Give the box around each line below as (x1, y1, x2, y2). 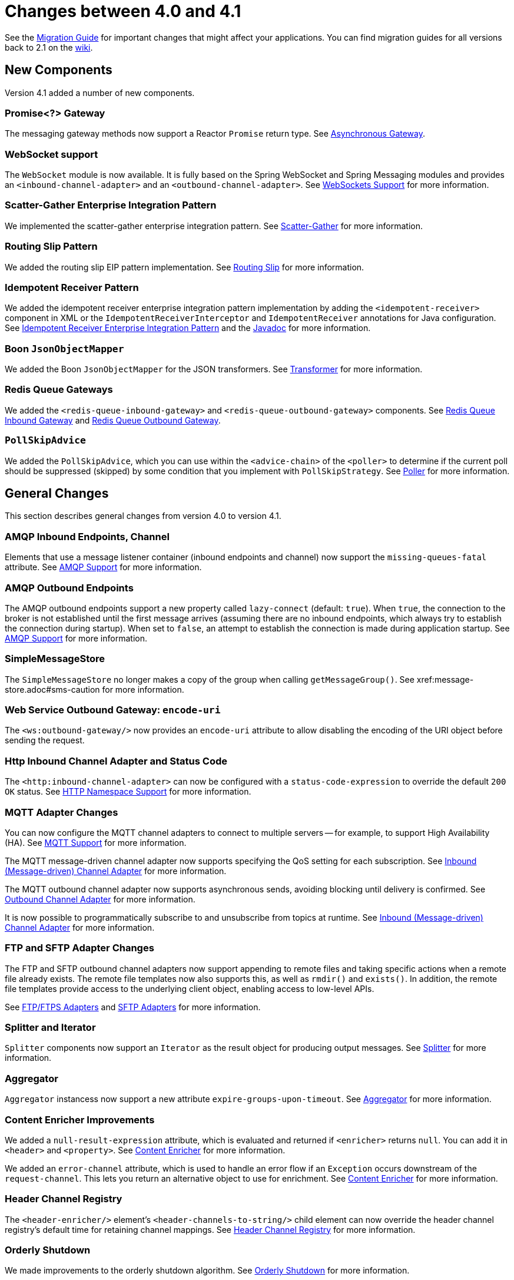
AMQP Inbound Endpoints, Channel (5, 530, 170, 543)
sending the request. (5, 735, 85, 746)
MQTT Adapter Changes (5, 806, 118, 818)
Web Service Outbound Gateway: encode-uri (5, 704, 221, 716)
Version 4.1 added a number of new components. (5, 87, 195, 98)
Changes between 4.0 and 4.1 (5, 1, 241, 21)
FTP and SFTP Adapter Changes (5, 942, 154, 954)
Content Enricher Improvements (5, 1113, 155, 1126)
